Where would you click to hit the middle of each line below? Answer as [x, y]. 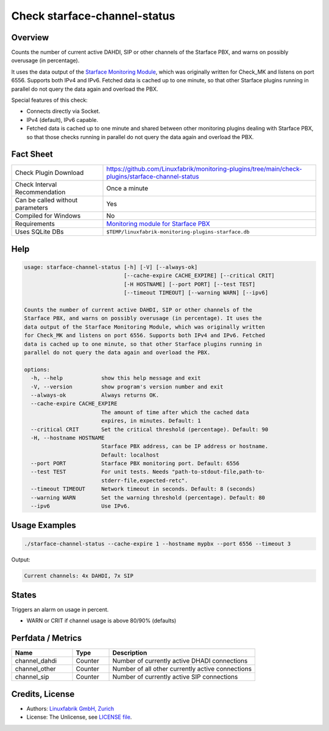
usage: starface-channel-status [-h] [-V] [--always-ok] [111, 267]
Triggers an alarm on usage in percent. [60, 610]
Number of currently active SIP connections [175, 677]
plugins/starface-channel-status [153, 177]
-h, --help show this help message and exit [116, 378]
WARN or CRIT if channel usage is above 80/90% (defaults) [101, 621]
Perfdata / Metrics [47, 638]
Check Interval [36, 185]
